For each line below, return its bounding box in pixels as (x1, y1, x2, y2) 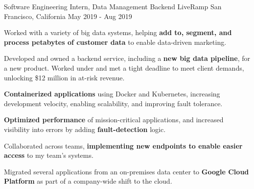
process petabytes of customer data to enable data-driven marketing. (4, 37, 227, 47)
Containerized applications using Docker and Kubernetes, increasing (4, 89, 220, 99)
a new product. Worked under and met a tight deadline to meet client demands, (4, 62, 244, 73)
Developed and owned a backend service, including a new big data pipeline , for (4, 53, 250, 63)
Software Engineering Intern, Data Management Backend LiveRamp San (4, 1, 222, 11)
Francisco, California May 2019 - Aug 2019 (4, 11, 132, 21)
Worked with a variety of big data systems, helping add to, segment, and (4, 27, 232, 38)
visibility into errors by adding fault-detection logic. (4, 124, 166, 134)
